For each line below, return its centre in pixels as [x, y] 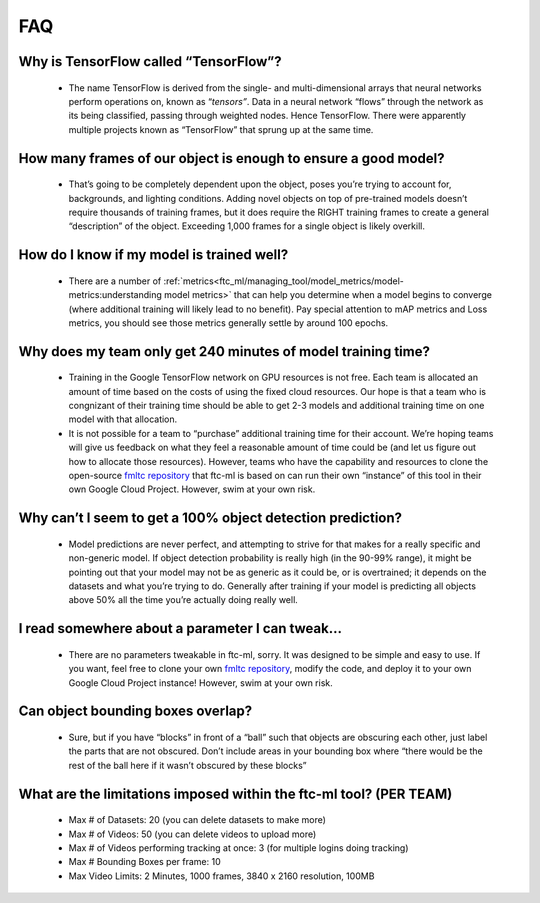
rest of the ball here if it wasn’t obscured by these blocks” [187, 765]
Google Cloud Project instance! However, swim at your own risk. [201, 682]
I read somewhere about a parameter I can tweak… [180, 628]
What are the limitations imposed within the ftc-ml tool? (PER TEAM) [235, 793]
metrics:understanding [115, 295]
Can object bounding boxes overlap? [135, 711]
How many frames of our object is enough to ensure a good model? [231, 158]
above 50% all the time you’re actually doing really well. [183, 600]
